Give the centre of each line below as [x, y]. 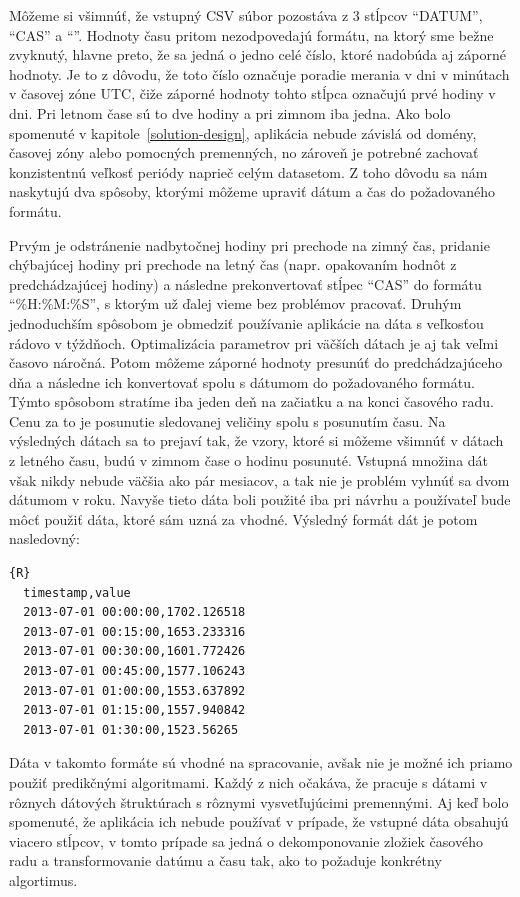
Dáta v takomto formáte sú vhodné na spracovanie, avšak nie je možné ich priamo [261, 762]
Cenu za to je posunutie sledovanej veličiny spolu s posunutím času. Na [227, 420]
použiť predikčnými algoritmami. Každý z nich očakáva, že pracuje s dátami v [248, 781]
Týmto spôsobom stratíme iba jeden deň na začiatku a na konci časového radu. [252, 401]
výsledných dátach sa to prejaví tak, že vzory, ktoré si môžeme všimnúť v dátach [256, 440]
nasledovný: [44, 538]
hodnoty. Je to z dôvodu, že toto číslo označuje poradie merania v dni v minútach [259, 73]
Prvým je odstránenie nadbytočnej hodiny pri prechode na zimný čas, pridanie [249, 244]
